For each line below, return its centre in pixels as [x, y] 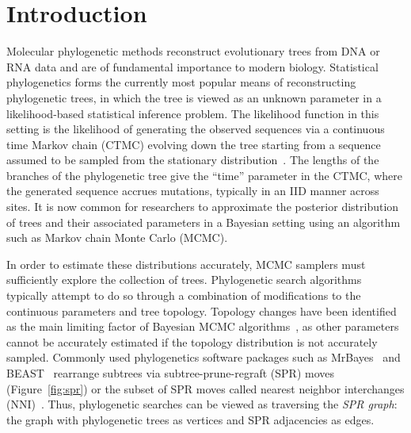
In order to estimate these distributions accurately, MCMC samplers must [186, 264]
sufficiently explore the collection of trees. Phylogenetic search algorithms [184, 280]
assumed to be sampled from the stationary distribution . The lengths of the [193, 160]
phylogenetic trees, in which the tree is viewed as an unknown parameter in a [194, 97]
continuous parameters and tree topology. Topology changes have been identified [202, 310]
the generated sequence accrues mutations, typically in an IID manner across [193, 191]
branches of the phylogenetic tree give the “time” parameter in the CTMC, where [204, 175]
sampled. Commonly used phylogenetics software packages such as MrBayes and [204, 357]
